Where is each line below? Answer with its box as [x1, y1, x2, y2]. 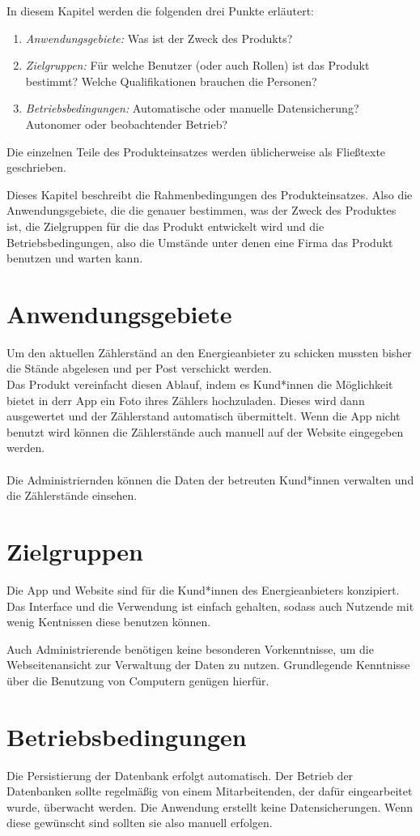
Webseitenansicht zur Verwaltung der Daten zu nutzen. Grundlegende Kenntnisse [6, 656, 410, 673]
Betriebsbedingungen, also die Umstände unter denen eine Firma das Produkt [6, 233, 393, 250]
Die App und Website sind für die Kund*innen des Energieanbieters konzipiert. [6, 581, 400, 598]
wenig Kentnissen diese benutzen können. [6, 613, 211, 630]
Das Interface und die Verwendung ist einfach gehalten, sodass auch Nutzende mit [6, 597, 414, 614]
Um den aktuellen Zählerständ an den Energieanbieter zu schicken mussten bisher [6, 343, 412, 360]
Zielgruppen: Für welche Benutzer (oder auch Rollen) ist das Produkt [25, 57, 370, 74]
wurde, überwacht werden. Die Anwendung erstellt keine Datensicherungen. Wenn [6, 798, 414, 815]
